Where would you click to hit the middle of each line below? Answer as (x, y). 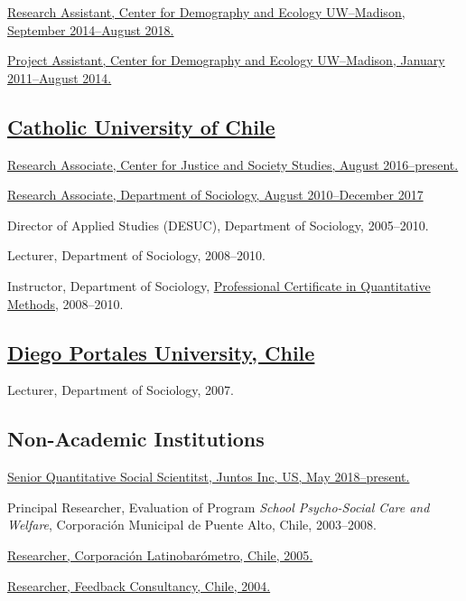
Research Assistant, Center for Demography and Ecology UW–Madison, (206, 12)
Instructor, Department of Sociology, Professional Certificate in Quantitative (219, 285)
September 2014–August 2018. (91, 29)
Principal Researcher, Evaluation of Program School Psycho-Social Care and (219, 507)
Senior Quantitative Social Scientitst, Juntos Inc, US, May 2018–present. (209, 477)
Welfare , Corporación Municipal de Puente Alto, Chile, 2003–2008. (192, 525)
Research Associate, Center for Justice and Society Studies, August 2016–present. (233, 164)
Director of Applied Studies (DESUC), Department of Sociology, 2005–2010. (218, 225)
